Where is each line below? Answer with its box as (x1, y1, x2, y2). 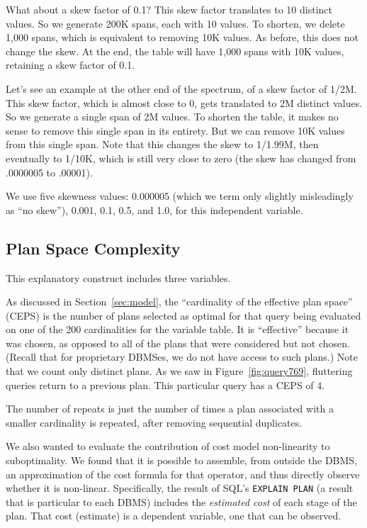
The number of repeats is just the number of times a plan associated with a (6, 401, 334, 416)
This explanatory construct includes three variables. (6, 270, 231, 285)
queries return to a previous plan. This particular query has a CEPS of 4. (6, 377, 325, 392)
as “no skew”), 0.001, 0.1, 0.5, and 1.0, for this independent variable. (6, 202, 303, 217)
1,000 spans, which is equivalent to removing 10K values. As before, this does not (6, 30, 358, 45)
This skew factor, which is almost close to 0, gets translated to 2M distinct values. (6, 95, 363, 110)
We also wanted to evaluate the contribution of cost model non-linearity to (6, 439, 330, 454)
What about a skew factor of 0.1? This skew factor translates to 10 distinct (6, 2, 332, 16)
